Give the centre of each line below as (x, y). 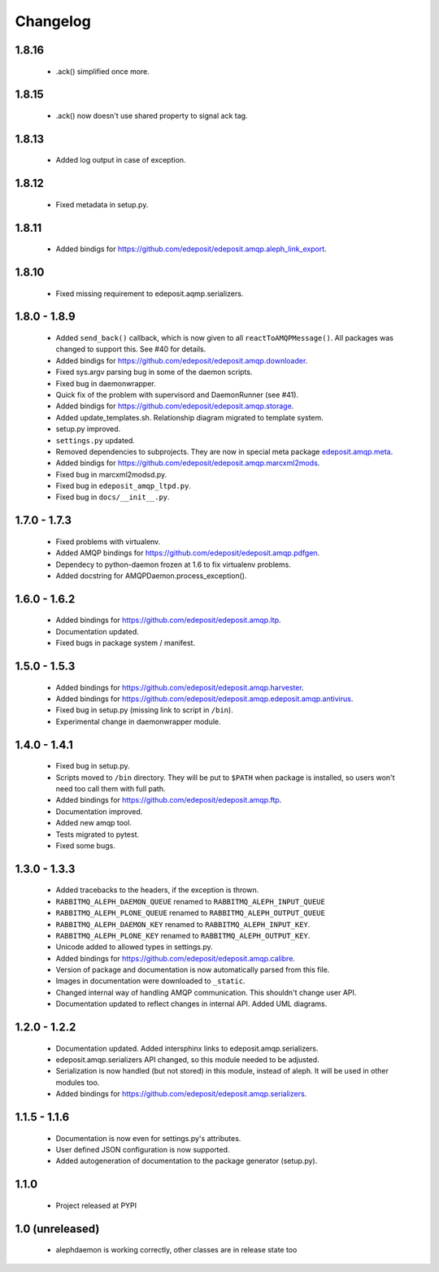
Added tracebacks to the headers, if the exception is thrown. (157, 890)
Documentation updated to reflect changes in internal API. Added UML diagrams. (191, 1004)
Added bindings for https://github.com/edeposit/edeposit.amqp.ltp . (168, 620)
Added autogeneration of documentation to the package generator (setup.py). (187, 1161)
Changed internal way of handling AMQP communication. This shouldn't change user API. (206, 992)
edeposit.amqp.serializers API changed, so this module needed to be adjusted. (188, 1060)
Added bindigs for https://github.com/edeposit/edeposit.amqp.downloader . (182, 360)
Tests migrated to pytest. (98, 834)
